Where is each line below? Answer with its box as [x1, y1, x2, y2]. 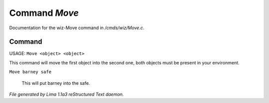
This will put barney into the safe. [21, 80, 90, 86]
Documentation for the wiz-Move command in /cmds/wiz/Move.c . [9, 25, 144, 31]
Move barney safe [9, 69, 52, 75]
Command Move [9, 7, 79, 18]
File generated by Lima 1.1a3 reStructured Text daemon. [9, 92, 124, 98]
